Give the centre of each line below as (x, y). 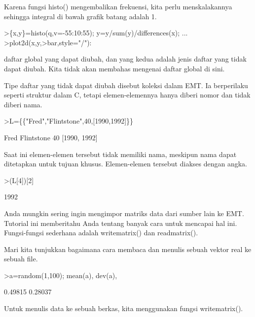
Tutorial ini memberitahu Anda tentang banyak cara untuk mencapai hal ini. (121, 223)
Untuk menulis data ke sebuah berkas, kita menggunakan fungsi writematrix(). (124, 308)
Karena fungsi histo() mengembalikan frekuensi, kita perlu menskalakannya (118, 6)
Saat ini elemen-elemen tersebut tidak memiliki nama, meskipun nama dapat (120, 154)
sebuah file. (21, 259)
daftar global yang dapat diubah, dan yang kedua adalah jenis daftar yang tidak (125, 59)
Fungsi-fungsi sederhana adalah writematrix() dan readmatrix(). (101, 233)
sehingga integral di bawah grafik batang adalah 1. (80, 16)
